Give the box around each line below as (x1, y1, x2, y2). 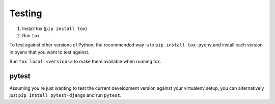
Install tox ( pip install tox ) (22, 25, 88, 32)
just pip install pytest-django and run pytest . (9, 92, 122, 98)
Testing (9, 8, 42, 19)
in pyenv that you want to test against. (9, 49, 90, 55)
